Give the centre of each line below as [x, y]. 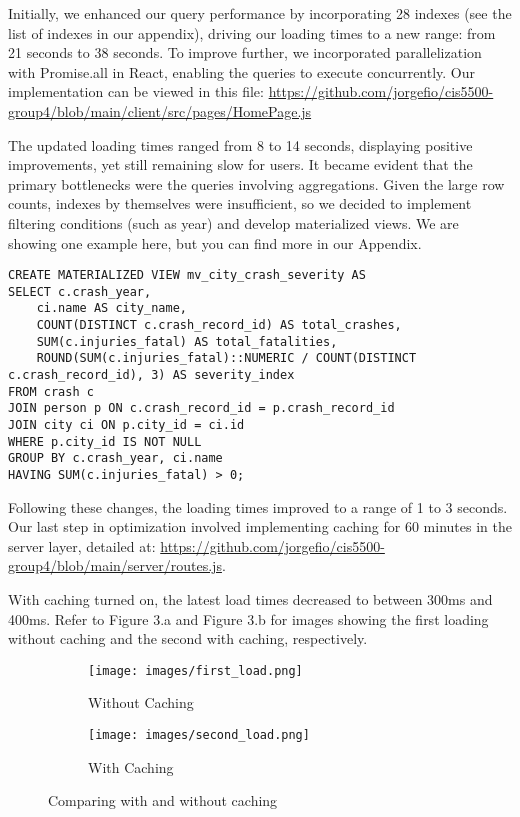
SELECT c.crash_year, [80, 291]
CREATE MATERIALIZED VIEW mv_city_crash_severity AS [187, 275]
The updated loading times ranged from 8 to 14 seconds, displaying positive [240, 144]
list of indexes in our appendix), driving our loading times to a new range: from [252, 32]
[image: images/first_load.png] [195, 670]
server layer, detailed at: [82, 545]
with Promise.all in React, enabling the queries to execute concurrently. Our [242, 71]
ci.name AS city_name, [111, 308]
